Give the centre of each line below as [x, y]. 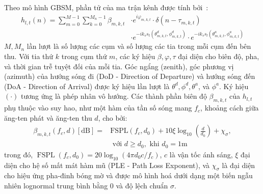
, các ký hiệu [135, 56]
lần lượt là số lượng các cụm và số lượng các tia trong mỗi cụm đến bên [139, 46]
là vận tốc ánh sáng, [201, 154]
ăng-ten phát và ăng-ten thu [48, 117]
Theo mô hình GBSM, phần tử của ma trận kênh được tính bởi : [106, 7]
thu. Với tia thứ [29, 56]
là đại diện [239, 165]
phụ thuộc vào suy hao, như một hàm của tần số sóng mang [98, 108]
